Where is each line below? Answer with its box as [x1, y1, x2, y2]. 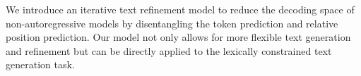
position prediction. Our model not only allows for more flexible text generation [6, 30, 351, 44]
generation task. [6, 57, 75, 72]
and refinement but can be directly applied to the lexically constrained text [6, 43, 332, 58]
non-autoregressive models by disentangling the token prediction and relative [6, 15, 338, 30]
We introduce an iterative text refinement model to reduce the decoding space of [6, 2, 355, 16]
